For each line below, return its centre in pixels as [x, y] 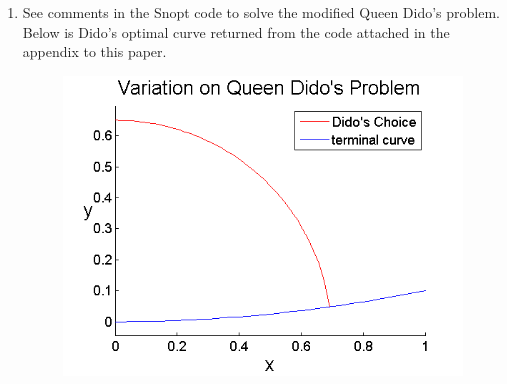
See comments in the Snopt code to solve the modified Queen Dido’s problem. [261, 12]
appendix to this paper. [94, 51]
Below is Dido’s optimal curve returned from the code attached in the [236, 31]
